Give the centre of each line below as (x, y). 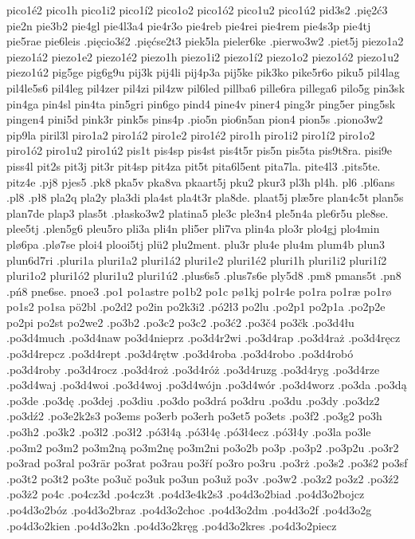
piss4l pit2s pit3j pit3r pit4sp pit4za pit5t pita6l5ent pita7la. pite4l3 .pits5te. (194, 165)
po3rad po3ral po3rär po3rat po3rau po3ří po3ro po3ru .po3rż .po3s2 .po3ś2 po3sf (207, 463)
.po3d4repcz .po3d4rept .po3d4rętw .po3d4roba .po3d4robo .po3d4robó (180, 354)
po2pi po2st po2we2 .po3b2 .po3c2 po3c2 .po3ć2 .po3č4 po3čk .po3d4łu (180, 322)
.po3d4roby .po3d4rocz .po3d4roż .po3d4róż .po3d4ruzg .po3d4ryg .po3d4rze (193, 369)
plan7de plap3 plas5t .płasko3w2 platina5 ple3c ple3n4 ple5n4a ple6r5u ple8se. (198, 212)
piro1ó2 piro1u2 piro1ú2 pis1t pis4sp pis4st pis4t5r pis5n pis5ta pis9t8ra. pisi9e (200, 150)
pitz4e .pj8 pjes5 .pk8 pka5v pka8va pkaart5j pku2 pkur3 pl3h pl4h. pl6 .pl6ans (201, 181)
